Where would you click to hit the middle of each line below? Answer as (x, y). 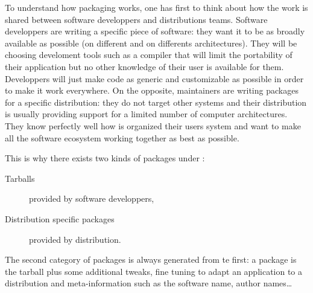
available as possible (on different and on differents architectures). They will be (151, 43)
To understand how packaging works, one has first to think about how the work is (156, 7)
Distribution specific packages (60, 218)
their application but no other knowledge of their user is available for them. (144, 66)
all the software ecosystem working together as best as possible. (122, 137)
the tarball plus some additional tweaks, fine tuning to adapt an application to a (154, 271)
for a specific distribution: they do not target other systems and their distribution (156, 102)
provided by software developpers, (92, 198)
